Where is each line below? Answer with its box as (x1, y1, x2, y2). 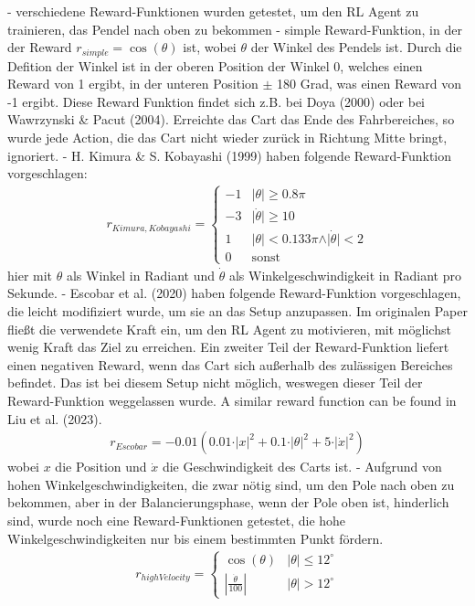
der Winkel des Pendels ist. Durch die (250, 37, 462, 57)
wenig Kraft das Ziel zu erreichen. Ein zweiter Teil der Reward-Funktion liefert (7, 337, 449, 356)
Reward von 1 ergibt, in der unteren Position (7, 74, 259, 93)
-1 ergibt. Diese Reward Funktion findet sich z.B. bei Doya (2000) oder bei (7, 91, 426, 111)
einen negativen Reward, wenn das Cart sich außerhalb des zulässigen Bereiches (7, 355, 453, 374)
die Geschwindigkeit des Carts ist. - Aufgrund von (162, 457, 442, 476)
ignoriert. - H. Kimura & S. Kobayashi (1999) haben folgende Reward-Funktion (7, 145, 452, 165)
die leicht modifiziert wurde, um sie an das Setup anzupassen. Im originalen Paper (7, 302, 468, 321)
